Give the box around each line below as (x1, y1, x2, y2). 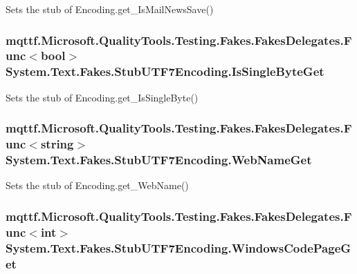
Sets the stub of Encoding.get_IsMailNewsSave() (6, 2, 214, 16)
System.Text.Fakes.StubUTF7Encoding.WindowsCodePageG (6, 239, 351, 256)
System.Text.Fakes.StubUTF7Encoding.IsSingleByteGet (6, 63, 324, 80)
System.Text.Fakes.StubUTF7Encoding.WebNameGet (6, 151, 312, 168)
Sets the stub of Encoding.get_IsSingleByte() (6, 90, 199, 104)
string (40, 135, 74, 153)
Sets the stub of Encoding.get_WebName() (6, 178, 189, 193)
